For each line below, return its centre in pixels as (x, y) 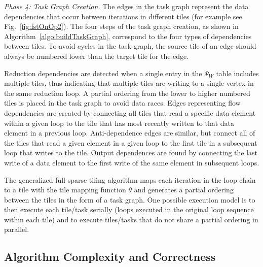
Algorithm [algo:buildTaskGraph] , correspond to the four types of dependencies (128, 36)
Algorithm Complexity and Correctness (110, 257)
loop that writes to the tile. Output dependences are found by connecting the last (131, 153)
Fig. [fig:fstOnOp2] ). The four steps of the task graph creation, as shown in (121, 26)
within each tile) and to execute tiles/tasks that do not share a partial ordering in (131, 219)
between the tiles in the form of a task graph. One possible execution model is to (130, 199)
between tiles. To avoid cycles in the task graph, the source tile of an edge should (130, 46)
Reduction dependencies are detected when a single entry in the (103, 73)
